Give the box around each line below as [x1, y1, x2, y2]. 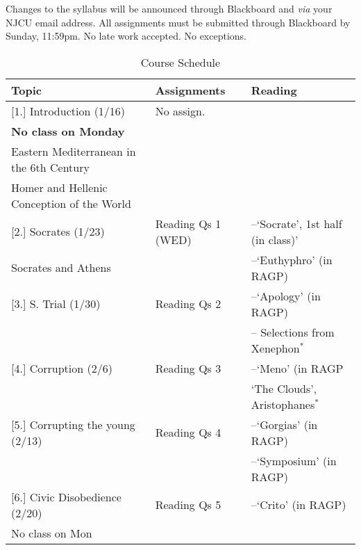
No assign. [155, 102, 205, 119]
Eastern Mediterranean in [11, 143, 136, 159]
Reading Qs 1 [155, 215, 221, 232]
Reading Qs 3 [155, 359, 221, 376]
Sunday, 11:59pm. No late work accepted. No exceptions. [6, 29, 247, 43]
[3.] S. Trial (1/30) [11, 296, 101, 312]
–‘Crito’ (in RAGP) [251, 496, 346, 513]
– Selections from [251, 323, 335, 340]
